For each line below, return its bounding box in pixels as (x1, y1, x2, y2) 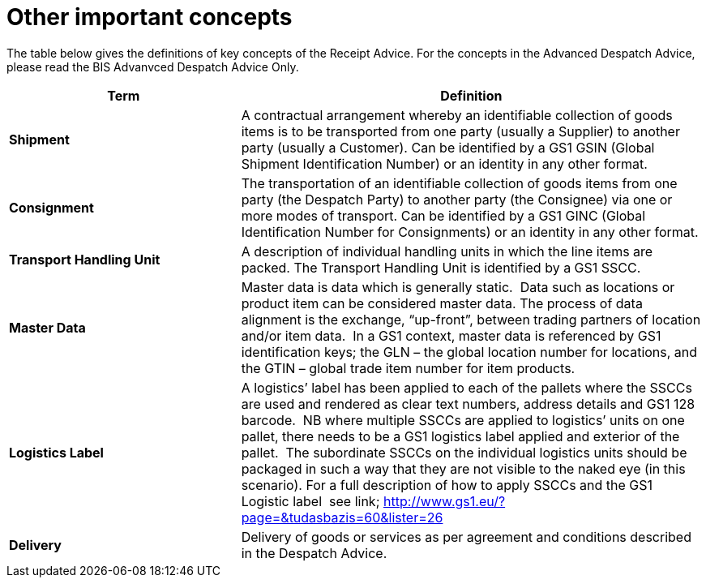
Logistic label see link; (241, 492, 380, 509)
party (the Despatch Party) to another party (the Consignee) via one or (241, 191, 673, 208)
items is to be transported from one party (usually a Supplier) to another (241, 122, 680, 140)
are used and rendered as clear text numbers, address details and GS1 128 (241, 395, 695, 412)
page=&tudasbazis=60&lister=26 (241, 509, 443, 526)
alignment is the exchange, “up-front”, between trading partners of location (241, 311, 701, 328)
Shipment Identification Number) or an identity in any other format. (241, 155, 648, 172)
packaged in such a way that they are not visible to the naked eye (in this (241, 460, 686, 477)
